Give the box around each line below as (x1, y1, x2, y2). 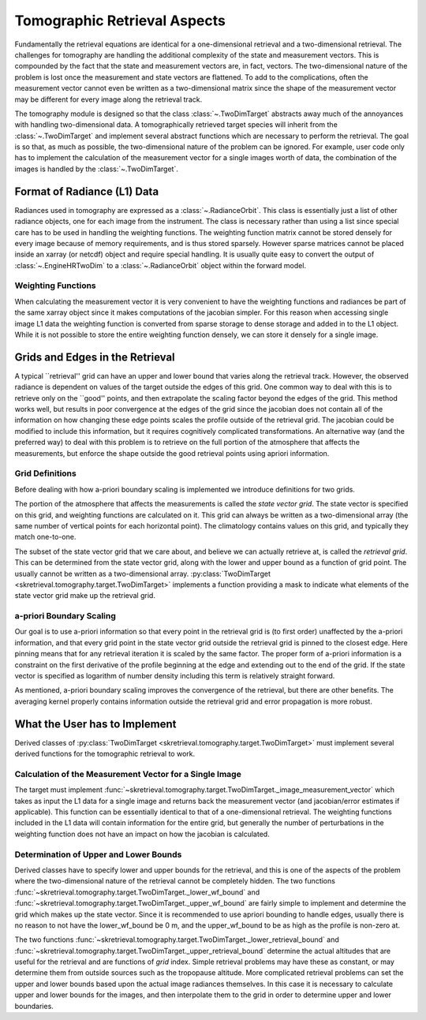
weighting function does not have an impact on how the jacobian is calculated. (14, 829, 270, 839)
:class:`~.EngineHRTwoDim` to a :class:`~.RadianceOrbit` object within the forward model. (14, 260, 307, 270)
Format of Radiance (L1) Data (14, 185, 159, 198)
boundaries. (14, 1001, 54, 1011)
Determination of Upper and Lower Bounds (14, 849, 182, 860)
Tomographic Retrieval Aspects (14, 12, 226, 29)
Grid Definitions (14, 468, 77, 479)
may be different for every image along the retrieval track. (14, 95, 203, 104)
